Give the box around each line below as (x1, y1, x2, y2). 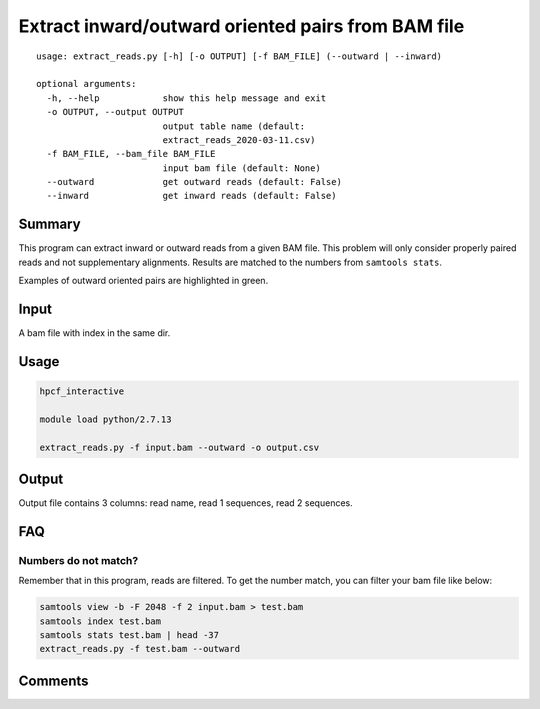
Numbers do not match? (18, 553, 139, 567)
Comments (18, 672, 89, 689)
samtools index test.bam (39, 615, 162, 627)
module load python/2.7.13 (39, 413, 172, 425)
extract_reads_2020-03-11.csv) (162, 134, 316, 145)
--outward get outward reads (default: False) (46, 176, 342, 188)
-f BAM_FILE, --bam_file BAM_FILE (46, 148, 216, 160)
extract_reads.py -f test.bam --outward (39, 643, 240, 655)
